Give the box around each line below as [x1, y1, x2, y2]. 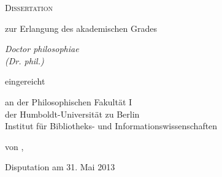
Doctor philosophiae [5, 42, 79, 55]
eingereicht [5, 75, 45, 88]
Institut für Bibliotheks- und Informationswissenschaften [5, 119, 218, 132]
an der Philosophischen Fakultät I [5, 95, 132, 108]
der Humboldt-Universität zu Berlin [5, 107, 140, 120]
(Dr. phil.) [5, 54, 44, 67]
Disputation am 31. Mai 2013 [5, 160, 115, 173]
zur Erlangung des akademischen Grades [5, 21, 157, 34]
